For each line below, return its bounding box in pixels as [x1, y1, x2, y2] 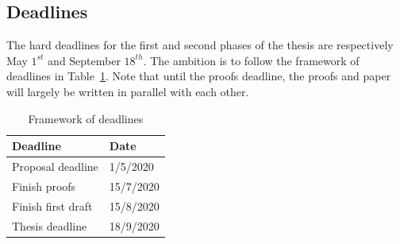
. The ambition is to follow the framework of [143, 52, 360, 68]
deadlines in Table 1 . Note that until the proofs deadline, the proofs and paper [6, 68, 391, 84]
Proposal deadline [12, 158, 98, 175]
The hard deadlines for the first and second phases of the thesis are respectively [6, 37, 394, 53]
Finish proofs [12, 177, 76, 194]
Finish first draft [12, 197, 93, 214]
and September [48, 52, 121, 68]
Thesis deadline [12, 217, 87, 234]
